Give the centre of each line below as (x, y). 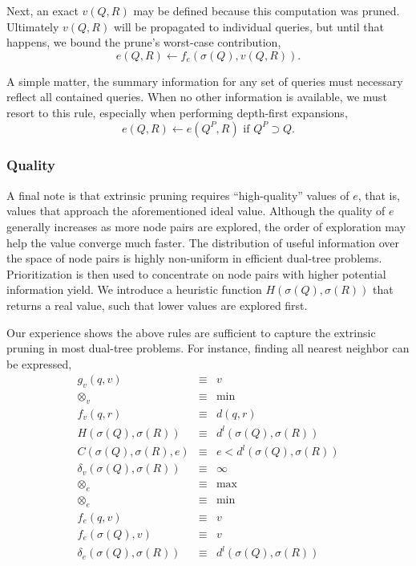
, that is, (379, 195)
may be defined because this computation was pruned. (267, 10)
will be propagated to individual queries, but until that (248, 26)
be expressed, (39, 363)
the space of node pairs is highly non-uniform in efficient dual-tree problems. (194, 258)
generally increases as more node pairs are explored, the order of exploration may (206, 226)
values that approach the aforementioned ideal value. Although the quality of (196, 211)
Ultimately (33, 26)
